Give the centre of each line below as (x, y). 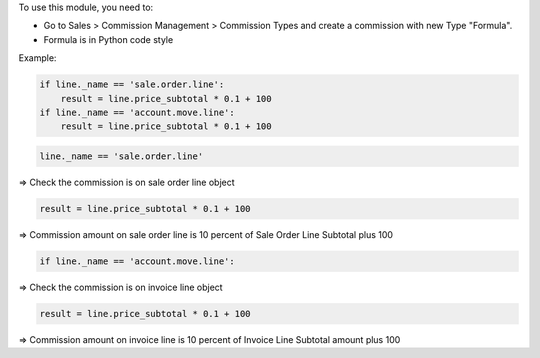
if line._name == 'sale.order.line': (132, 84)
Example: (37, 58)
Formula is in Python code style (108, 39)
